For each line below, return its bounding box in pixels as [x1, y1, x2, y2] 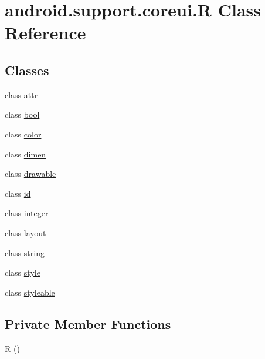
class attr [5, 88, 38, 100]
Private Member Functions [5, 314, 171, 333]
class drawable [5, 167, 56, 180]
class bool [5, 108, 40, 120]
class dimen [5, 147, 46, 160]
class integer [5, 207, 49, 219]
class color [5, 128, 42, 140]
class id [5, 187, 31, 199]
